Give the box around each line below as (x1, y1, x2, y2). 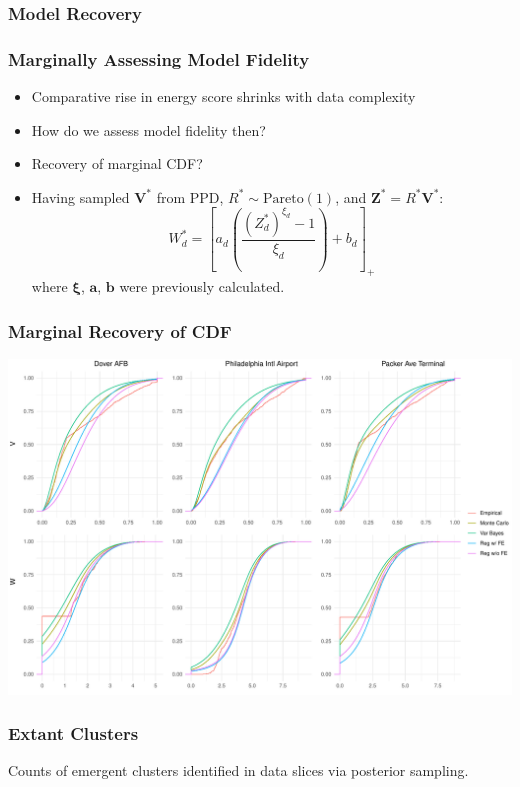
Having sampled (31, 186, 130, 207)
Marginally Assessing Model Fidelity (8, 46, 310, 71)
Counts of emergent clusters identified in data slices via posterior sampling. (8, 760, 469, 781)
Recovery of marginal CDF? (31, 153, 203, 174)
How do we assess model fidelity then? (31, 119, 266, 140)
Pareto (263, 191, 304, 206)
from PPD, (156, 186, 224, 207)
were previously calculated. (119, 276, 285, 297)
